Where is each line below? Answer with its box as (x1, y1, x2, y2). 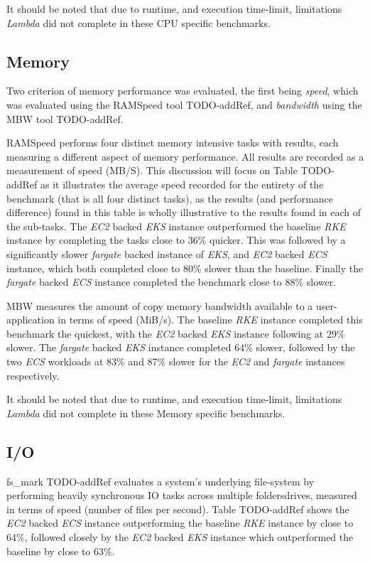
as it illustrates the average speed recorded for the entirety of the (40, 176, 324, 191)
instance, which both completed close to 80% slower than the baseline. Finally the (6, 260, 364, 275)
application (6, 312, 55, 327)
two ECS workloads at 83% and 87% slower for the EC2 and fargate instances (6, 354, 345, 369)
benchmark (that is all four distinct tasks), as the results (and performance (6, 191, 334, 205)
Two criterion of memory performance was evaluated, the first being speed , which (6, 83, 359, 98)
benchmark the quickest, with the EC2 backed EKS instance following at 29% (6, 326, 345, 341)
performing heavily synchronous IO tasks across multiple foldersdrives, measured (6, 488, 357, 503)
